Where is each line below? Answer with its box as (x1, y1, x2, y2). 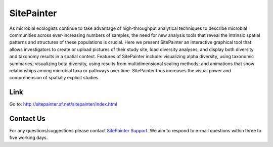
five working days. (9, 134, 48, 141)
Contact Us (9, 114, 45, 123)
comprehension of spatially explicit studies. (9, 75, 100, 81)
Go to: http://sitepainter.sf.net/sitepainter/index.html (9, 101, 117, 107)
